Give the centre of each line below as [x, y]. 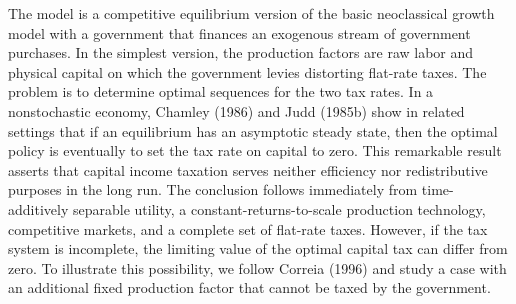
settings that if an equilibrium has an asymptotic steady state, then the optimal [253, 130]
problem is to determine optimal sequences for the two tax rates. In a [221, 91]
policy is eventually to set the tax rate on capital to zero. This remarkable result [255, 150]
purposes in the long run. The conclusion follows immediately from [213, 189]
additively [38, 208]
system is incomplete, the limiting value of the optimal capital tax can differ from [258, 248]
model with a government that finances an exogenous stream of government [239, 32]
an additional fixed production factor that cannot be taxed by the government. [249, 287]
